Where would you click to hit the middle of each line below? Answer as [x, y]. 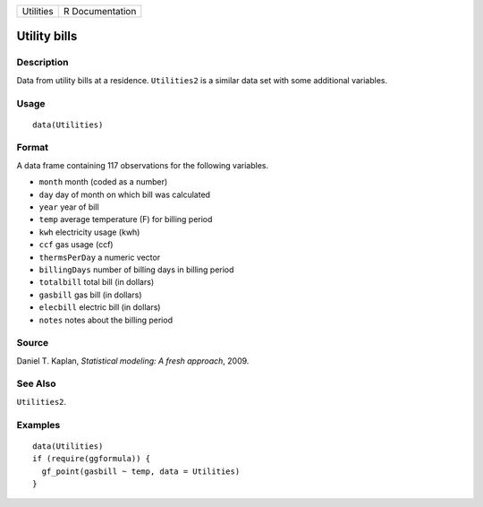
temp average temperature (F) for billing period [126, 219]
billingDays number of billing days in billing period [136, 270]
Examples [38, 425]
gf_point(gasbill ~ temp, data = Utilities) [141, 471]
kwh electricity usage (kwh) [89, 232]
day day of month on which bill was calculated [124, 194]
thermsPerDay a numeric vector [100, 257]
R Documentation [100, 11]
